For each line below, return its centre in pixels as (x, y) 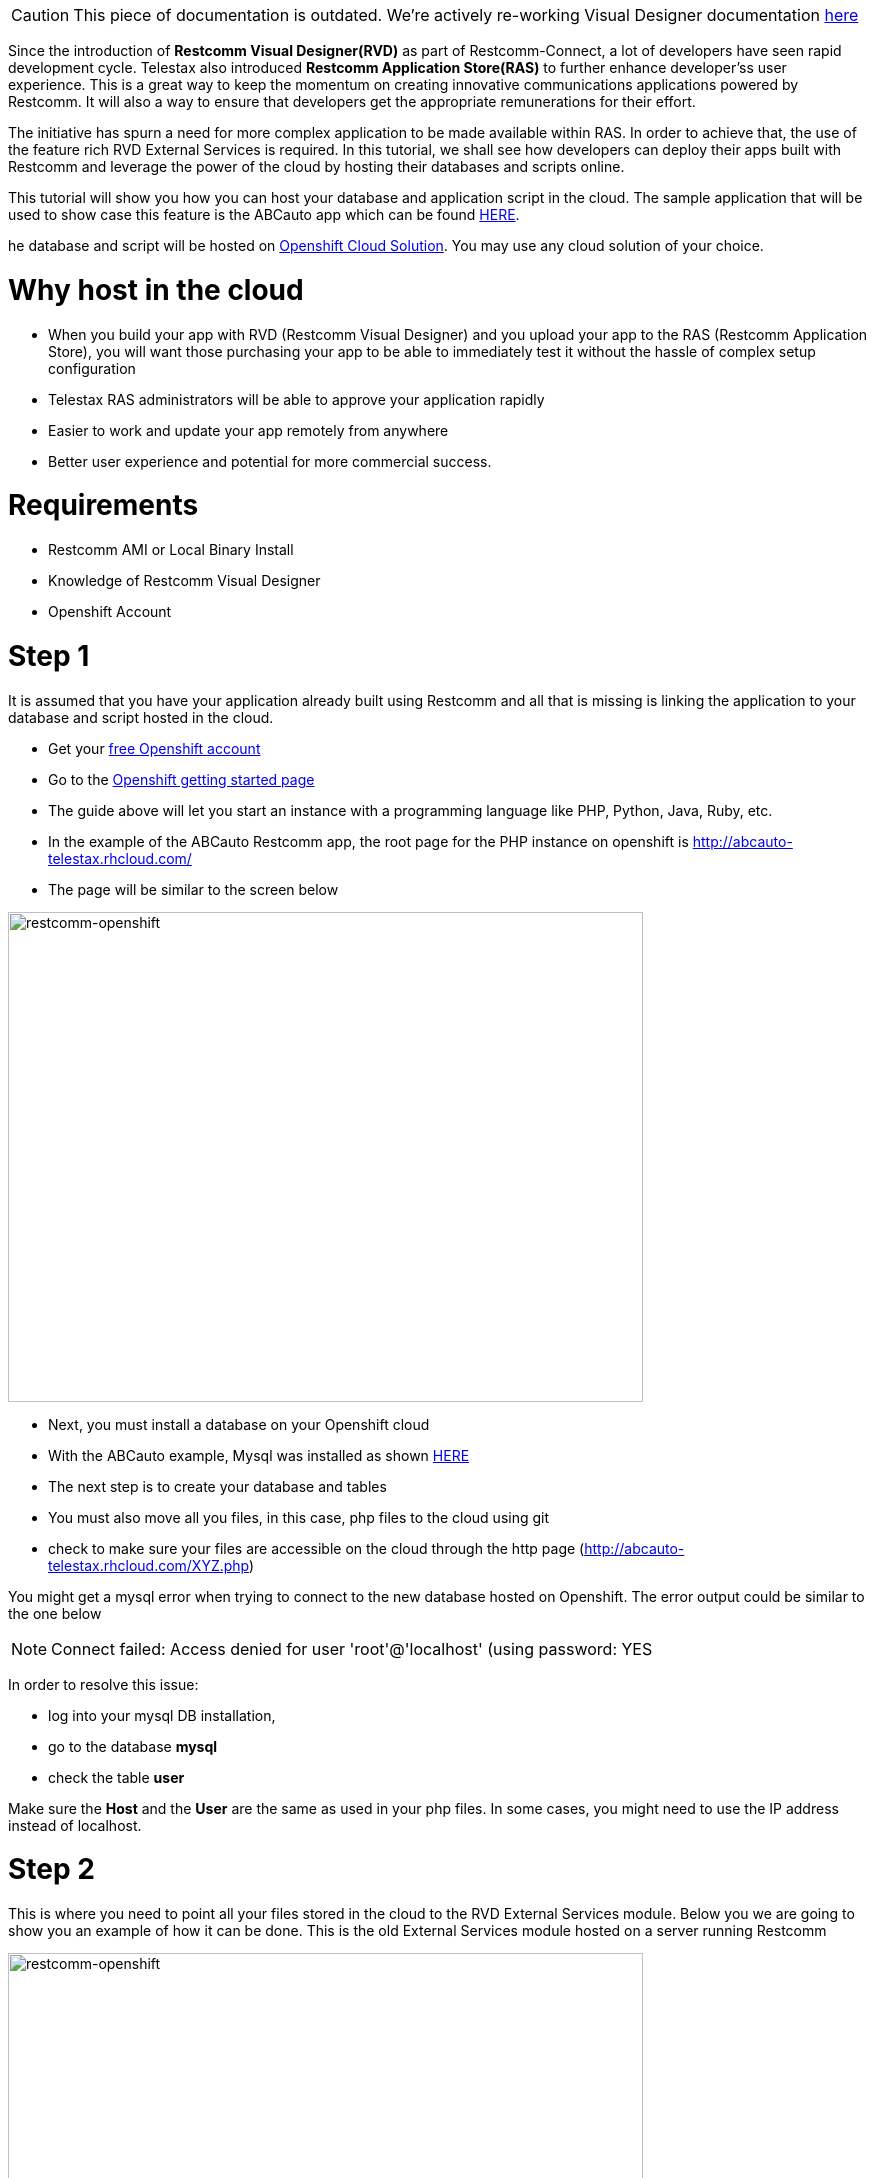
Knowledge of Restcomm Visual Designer (184, 580)
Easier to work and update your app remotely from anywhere (248, 430)
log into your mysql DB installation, (162, 1715)
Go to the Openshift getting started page (181, 779)
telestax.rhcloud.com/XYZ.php (149, 1565)
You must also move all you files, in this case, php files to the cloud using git (299, 1517)
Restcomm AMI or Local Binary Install (171, 549)
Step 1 (49, 655)
